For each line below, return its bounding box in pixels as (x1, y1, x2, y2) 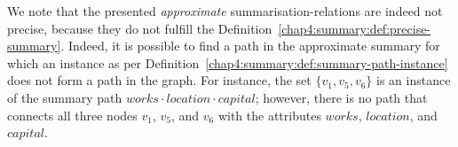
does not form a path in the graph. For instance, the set (7, 71, 312, 89)
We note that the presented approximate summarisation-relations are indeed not (7, 2, 443, 19)
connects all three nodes (7, 105, 138, 124)
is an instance (376, 71, 451, 89)
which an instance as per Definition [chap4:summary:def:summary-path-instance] (7, 53, 448, 72)
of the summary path (7, 88, 122, 106)
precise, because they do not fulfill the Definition (7, 19, 272, 37)
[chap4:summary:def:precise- (278, 19, 431, 37)
